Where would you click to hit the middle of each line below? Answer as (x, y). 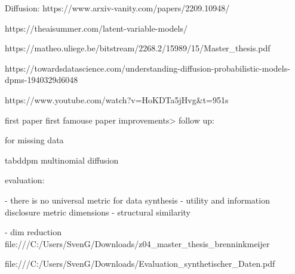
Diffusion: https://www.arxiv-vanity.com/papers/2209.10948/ (117, 8)
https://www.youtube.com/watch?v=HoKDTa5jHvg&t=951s (117, 99)
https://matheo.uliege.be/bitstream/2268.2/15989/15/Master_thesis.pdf (138, 48)
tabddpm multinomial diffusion (62, 160)
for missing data (34, 140)
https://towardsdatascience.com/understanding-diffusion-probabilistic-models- (147, 68)
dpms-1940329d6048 (42, 80)
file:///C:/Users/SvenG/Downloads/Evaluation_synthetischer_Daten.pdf (140, 264)
